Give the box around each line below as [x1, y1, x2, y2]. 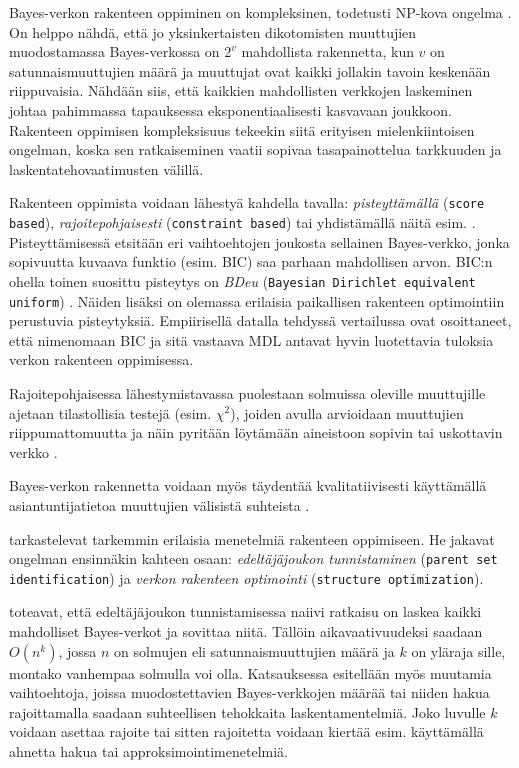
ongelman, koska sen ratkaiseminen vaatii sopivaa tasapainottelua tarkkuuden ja [9, 139, 502, 160]
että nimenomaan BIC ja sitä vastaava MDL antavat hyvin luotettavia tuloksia [9, 329, 494, 350]
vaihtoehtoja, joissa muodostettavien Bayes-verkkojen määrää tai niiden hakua [9, 682, 490, 703]
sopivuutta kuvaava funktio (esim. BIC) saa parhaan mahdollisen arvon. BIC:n [9, 251, 493, 272]
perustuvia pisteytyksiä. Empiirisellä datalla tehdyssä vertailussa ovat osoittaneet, [9, 310, 512, 331]
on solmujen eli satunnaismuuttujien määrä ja [114, 640, 395, 661]
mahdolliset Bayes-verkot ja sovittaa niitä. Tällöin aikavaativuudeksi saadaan [9, 621, 483, 641]
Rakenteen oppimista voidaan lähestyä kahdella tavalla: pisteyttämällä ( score [9, 192, 485, 213]
